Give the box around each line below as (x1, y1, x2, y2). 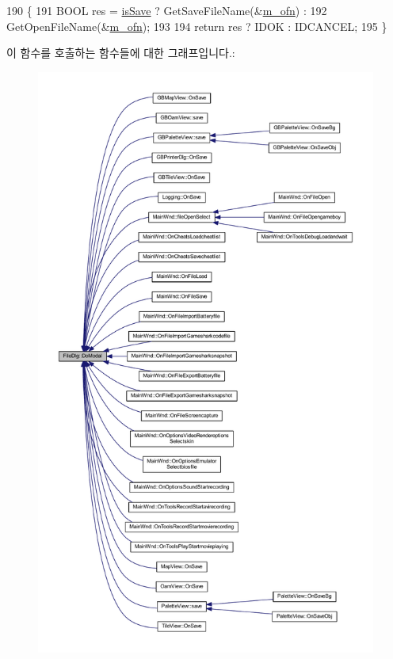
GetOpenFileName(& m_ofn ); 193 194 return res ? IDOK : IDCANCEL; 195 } (6, 17, 387, 34)
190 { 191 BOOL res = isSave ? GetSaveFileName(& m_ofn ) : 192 (6, 2, 327, 18)
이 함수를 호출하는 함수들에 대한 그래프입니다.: (6, 44, 235, 61)
